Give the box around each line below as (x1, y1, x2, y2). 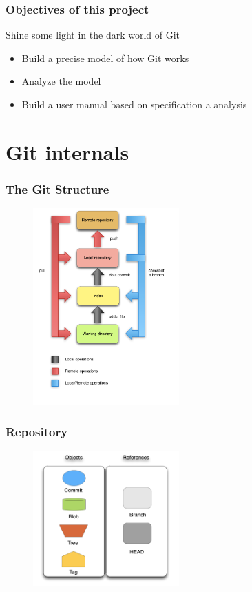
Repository (6, 422, 68, 440)
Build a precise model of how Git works (21, 50, 189, 65)
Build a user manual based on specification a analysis (21, 97, 247, 111)
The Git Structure (6, 180, 109, 197)
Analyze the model (21, 74, 101, 88)
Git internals (6, 137, 129, 165)
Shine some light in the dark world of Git (6, 28, 180, 42)
